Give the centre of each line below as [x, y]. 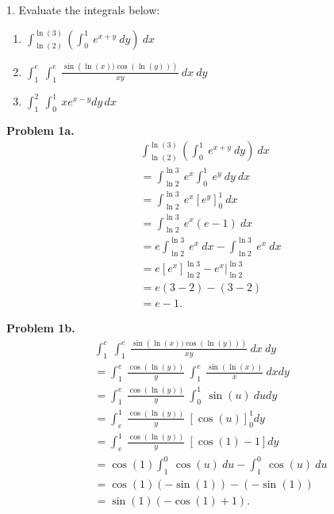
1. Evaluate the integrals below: [83, 10]
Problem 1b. [41, 328]
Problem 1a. [40, 130]
